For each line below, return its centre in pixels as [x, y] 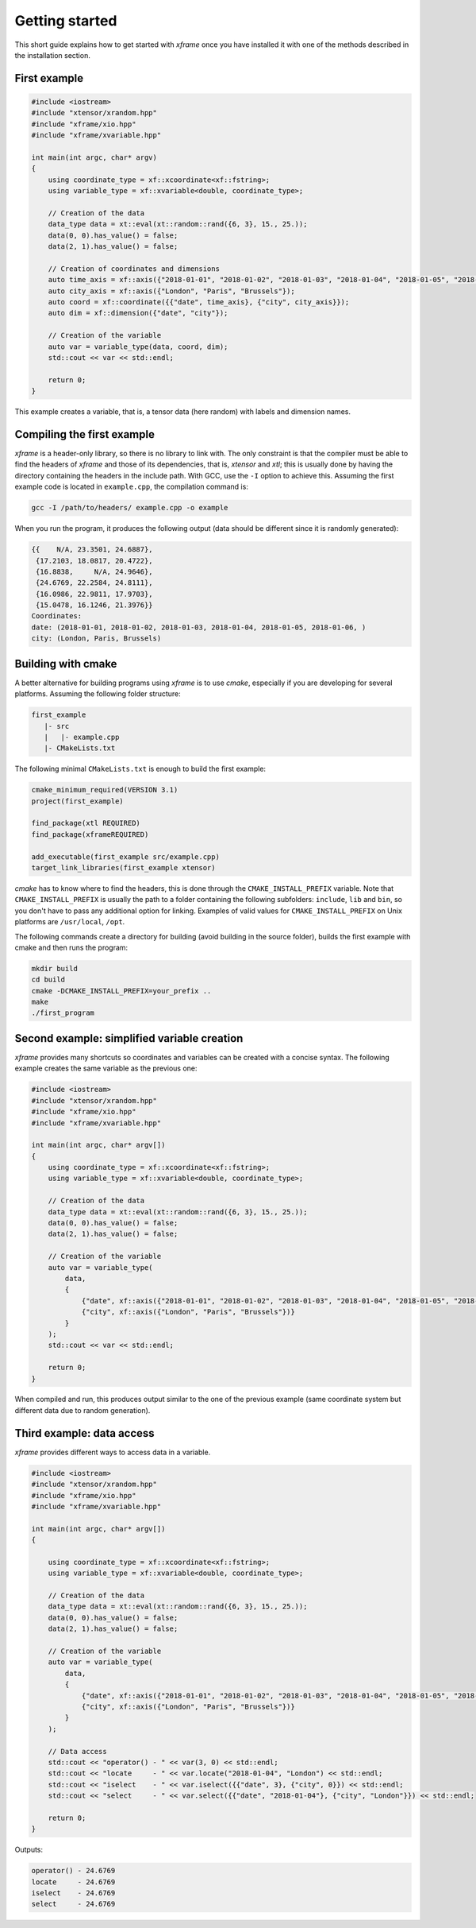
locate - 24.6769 [73, 1882]
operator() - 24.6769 [73, 1871]
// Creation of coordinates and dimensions [134, 269]
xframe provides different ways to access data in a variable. [113, 1452]
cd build [48, 980]
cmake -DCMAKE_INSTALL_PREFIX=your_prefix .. [121, 991]
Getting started [66, 21]
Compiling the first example [84, 434]
